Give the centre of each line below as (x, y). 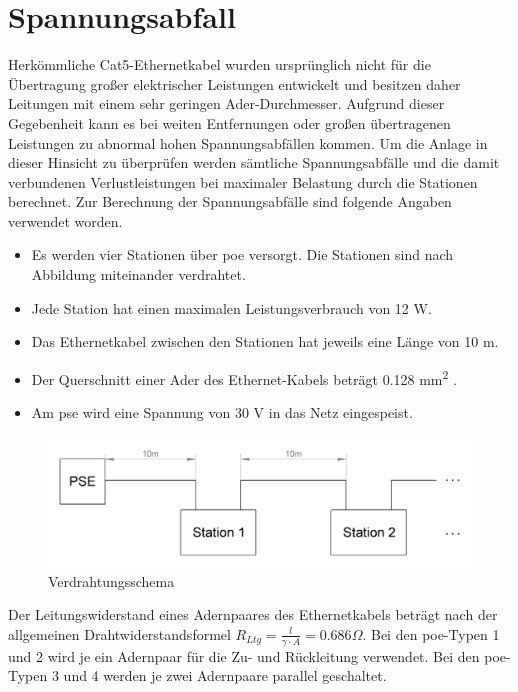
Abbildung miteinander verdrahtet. (138, 274)
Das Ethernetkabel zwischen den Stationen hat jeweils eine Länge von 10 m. (265, 341)
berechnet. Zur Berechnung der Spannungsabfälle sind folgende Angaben (230, 201)
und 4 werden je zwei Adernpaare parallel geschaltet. (225, 675)
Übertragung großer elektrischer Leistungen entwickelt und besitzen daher (234, 83)
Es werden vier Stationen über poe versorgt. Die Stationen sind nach (242, 254)
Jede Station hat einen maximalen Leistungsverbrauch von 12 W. (231, 307)
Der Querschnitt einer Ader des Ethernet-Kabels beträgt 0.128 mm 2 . (244, 377)
